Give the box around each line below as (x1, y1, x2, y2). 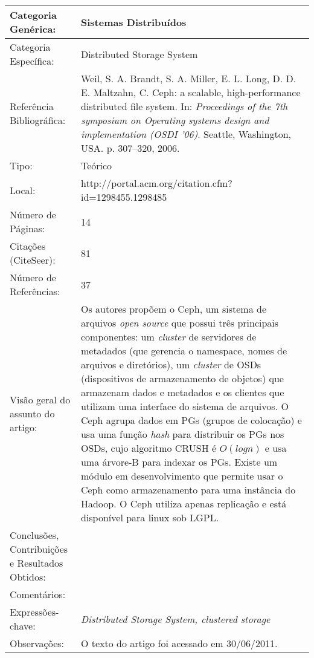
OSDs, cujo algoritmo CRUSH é (80, 441, 217, 455)
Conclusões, (10, 528, 59, 542)
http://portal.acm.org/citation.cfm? (80, 176, 232, 190)
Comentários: (10, 587, 66, 601)
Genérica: (10, 22, 56, 36)
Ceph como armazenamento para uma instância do (80, 483, 296, 497)
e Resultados (10, 556, 63, 570)
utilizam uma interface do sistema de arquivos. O (80, 399, 289, 413)
